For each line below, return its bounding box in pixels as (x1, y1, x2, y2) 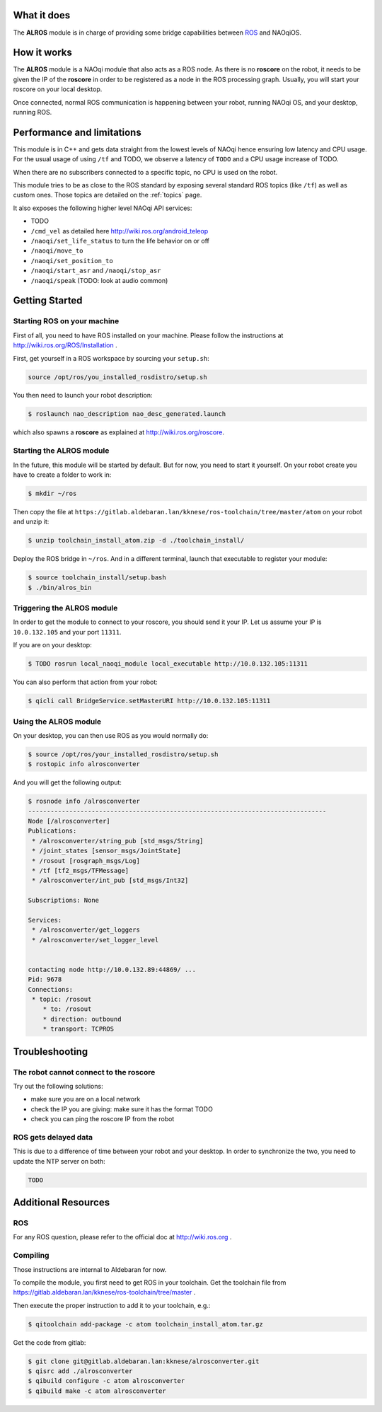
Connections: (28, 985, 74, 993)
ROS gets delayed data (13, 1132, 93, 1142)
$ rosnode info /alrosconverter (28, 797, 141, 806)
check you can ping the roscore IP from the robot (30, 1115, 175, 1123)
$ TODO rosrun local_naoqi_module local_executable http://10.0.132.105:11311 (28, 660, 308, 668)
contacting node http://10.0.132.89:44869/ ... (28, 966, 196, 973)
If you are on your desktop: (13, 641, 92, 649)
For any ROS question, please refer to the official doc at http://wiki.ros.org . (13, 1233, 232, 1242)
